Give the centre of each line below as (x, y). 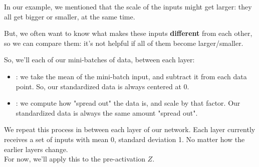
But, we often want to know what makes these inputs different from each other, (128, 33)
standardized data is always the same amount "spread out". (107, 112)
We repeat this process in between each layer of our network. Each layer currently (130, 129)
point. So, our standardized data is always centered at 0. (102, 86)
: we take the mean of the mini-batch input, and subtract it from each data (131, 76)
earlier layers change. (36, 149)
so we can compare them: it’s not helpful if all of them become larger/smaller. (124, 43)
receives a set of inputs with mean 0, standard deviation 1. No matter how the (124, 139)
